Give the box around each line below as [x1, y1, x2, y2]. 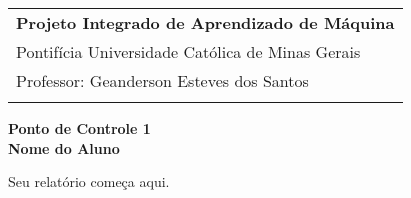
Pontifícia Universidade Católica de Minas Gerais [16, 40, 361, 63]
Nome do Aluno [8, 137, 120, 158]
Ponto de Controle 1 [8, 118, 151, 138]
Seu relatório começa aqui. [8, 171, 170, 192]
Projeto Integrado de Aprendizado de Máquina [16, 11, 395, 34]
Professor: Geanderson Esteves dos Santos [16, 69, 309, 92]
